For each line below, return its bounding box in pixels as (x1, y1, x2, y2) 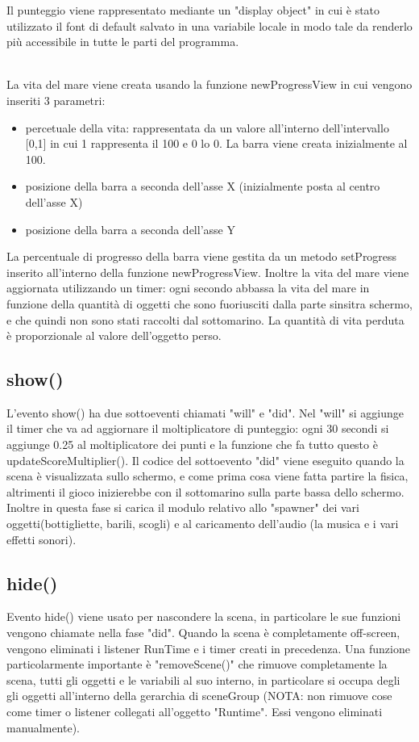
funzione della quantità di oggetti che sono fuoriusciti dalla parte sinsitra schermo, (6, 295, 413, 312)
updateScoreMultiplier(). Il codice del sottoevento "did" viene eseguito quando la (6, 451, 404, 468)
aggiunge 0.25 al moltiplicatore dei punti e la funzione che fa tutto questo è (6, 436, 378, 453)
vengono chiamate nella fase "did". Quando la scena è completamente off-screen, (6, 624, 400, 641)
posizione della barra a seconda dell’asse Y (25, 220, 235, 237)
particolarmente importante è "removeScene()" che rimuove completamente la (6, 656, 388, 673)
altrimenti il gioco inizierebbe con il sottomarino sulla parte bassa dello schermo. (6, 483, 404, 500)
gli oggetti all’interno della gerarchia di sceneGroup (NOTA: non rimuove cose (6, 687, 392, 704)
